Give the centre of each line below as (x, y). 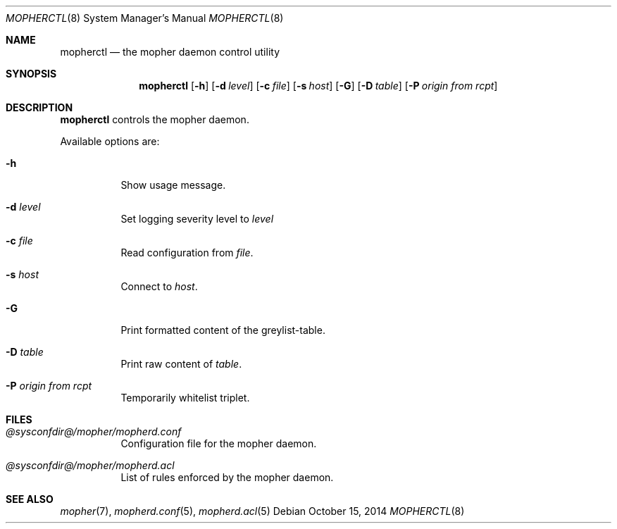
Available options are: (110, 141)
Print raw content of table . (181, 364)
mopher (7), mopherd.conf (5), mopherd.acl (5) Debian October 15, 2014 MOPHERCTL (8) (262, 511)
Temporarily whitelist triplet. (185, 398)
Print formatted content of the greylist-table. (223, 330)
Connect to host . (159, 286)
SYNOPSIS (31, 74)
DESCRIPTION (39, 107)
